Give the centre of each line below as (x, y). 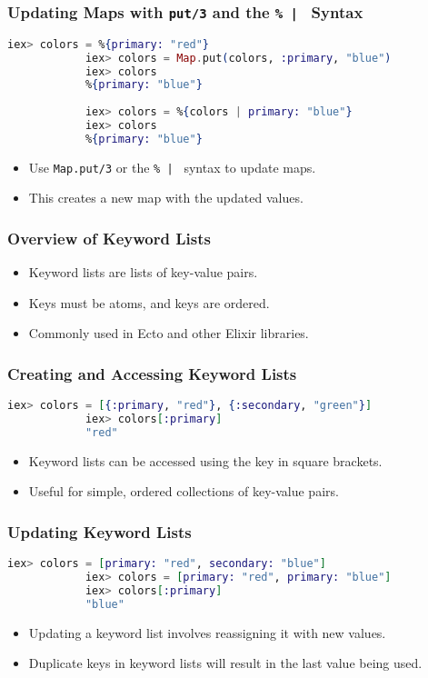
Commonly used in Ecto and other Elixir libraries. (169, 333)
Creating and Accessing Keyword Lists (152, 373)
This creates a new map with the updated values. (166, 198)
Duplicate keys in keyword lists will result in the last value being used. (225, 663)
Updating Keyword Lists (100, 531)
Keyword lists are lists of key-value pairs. (143, 272)
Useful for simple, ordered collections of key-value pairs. (184, 491)
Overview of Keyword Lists (109, 238)
